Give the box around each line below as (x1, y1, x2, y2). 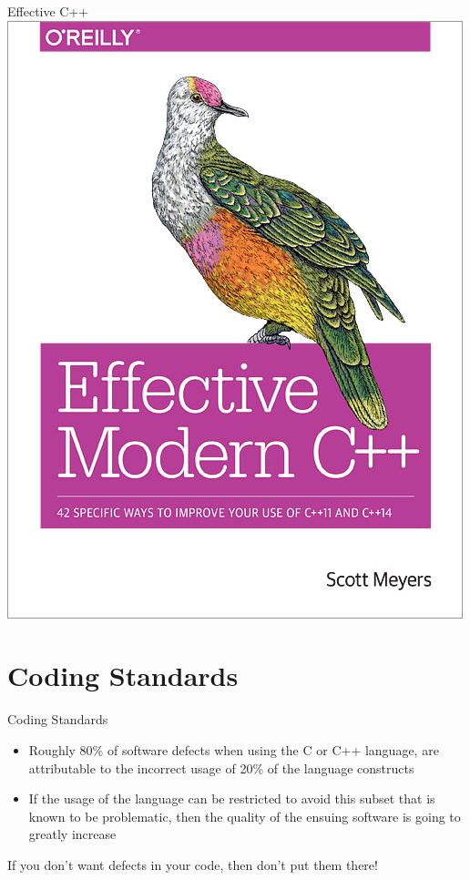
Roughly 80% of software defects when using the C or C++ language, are (28, 740, 439, 759)
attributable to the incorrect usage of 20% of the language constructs (28, 758, 414, 777)
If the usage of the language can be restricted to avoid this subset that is (28, 789, 435, 808)
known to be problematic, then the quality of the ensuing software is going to (28, 806, 461, 825)
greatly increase (28, 824, 117, 844)
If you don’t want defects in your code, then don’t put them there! (7, 854, 378, 874)
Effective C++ (7, 2, 89, 20)
